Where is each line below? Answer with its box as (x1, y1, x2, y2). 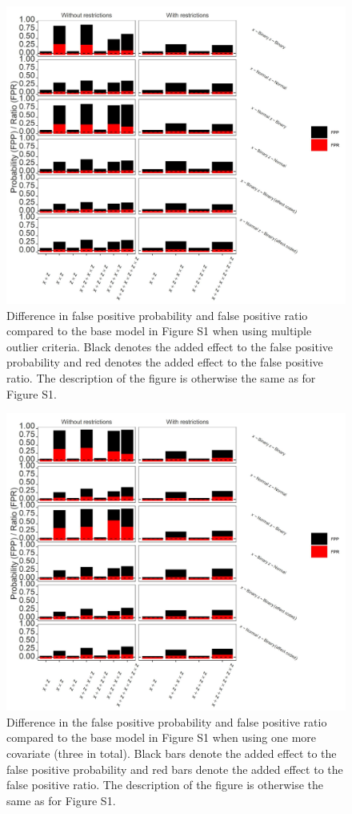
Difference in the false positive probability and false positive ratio (6, 713, 327, 730)
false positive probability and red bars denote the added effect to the (6, 760, 343, 777)
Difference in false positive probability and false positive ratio (6, 306, 308, 323)
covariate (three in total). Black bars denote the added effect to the (6, 744, 337, 761)
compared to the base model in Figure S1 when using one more (6, 729, 317, 746)
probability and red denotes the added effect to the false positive (6, 354, 323, 371)
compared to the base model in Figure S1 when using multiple (6, 322, 312, 339)
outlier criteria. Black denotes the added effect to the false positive (6, 338, 334, 354)
